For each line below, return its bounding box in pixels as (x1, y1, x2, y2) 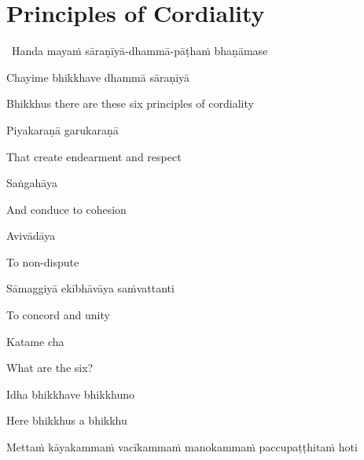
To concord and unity (6, 307, 110, 323)
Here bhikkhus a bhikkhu (6, 412, 127, 429)
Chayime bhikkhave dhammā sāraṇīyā (6, 68, 190, 85)
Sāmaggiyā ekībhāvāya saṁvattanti (6, 280, 175, 296)
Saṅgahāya (6, 175, 57, 191)
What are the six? (6, 359, 94, 376)
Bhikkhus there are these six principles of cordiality (6, 95, 254, 112)
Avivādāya (6, 227, 56, 244)
